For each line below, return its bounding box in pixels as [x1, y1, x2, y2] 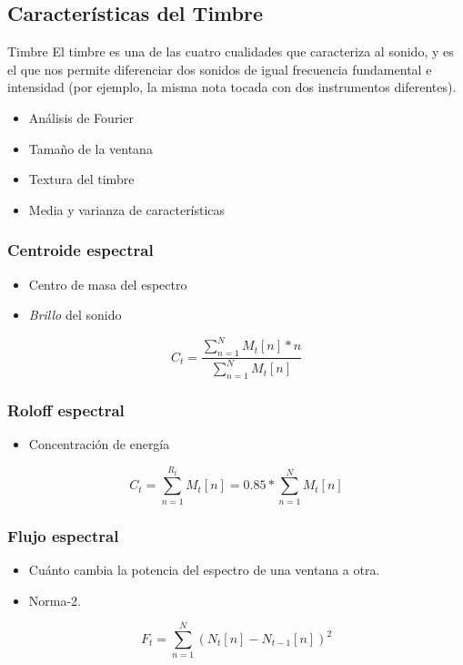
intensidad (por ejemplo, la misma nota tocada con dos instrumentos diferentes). [7, 77, 457, 97]
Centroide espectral [7, 239, 154, 261]
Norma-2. [28, 590, 82, 609]
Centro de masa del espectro [28, 274, 187, 293]
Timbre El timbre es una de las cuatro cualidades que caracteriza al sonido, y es [7, 42, 454, 61]
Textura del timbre [28, 169, 135, 189]
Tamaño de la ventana [28, 138, 153, 158]
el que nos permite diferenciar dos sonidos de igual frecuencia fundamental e [7, 59, 432, 78]
